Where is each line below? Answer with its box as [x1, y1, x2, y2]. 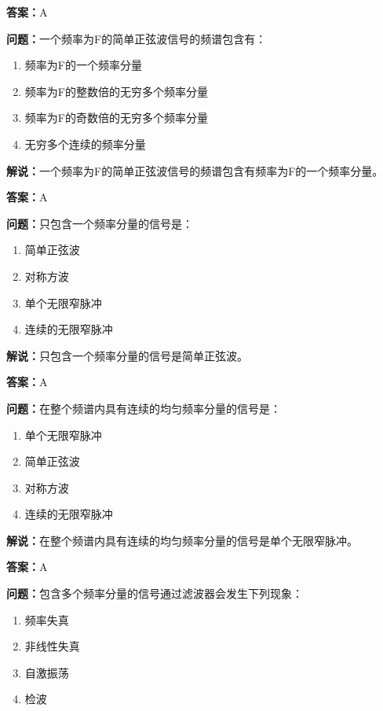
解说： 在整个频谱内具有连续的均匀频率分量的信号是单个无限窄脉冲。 [6, 532, 358, 548]
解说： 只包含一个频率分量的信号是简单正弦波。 [6, 347, 248, 363]
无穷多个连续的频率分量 [24, 135, 146, 152]
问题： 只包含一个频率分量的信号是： [6, 215, 193, 231]
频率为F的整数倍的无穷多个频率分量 [24, 83, 208, 99]
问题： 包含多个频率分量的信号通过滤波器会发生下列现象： [6, 585, 303, 602]
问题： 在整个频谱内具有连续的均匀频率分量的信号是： [6, 400, 281, 416]
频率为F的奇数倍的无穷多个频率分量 [24, 109, 208, 126]
